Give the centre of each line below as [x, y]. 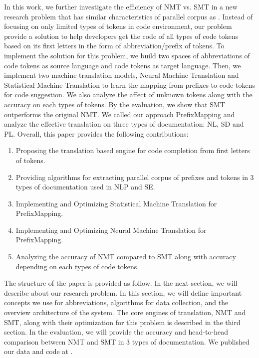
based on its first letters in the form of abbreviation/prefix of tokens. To [114, 46]
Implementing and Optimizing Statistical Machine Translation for [116, 203]
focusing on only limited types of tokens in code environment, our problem [118, 26]
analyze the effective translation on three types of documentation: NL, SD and [124, 124]
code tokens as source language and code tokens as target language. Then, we [123, 65]
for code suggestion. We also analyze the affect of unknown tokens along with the [128, 94]
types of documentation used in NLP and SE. [85, 187]
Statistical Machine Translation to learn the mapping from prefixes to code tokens [129, 85]
